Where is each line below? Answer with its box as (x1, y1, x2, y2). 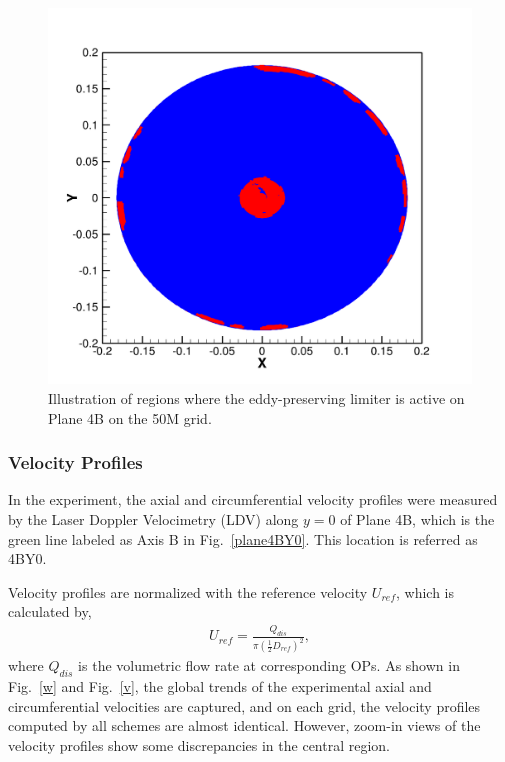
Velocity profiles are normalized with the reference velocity (8, 581, 368, 602)
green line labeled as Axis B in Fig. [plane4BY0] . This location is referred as (8, 528, 478, 549)
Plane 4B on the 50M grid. (48, 407, 212, 428)
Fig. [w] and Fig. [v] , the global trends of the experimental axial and (8, 675, 432, 696)
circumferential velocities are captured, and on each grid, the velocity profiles (8, 695, 481, 716)
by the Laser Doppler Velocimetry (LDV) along (8, 508, 299, 529)
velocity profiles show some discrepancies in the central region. (8, 734, 391, 755)
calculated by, (8, 601, 92, 622)
